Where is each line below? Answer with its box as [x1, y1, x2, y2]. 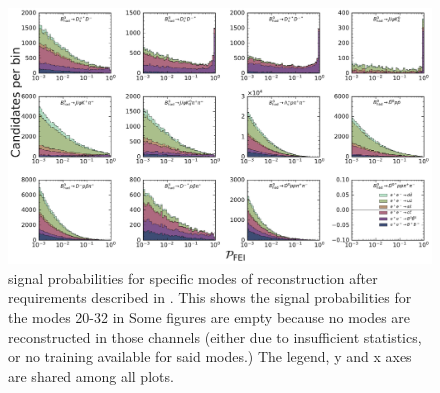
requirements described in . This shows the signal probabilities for [8, 287, 412, 308]
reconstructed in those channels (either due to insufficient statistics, [8, 326, 422, 347]
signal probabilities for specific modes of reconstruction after [8, 267, 378, 288]
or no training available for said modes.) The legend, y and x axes [8, 346, 412, 367]
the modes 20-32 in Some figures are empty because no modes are [8, 307, 411, 328]
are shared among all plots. [8, 365, 174, 386]
